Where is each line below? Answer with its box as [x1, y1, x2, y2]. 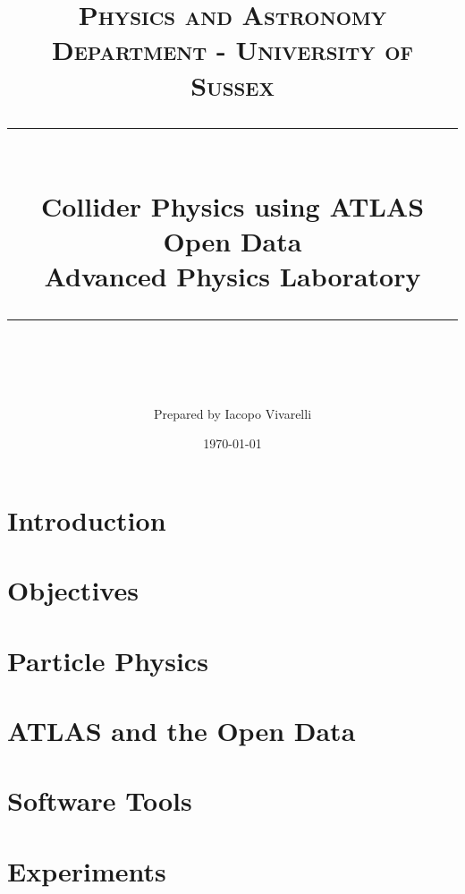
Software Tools [7, 782, 192, 819]
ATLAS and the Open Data [7, 712, 356, 748]
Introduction [7, 501, 166, 538]
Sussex [190, 66, 275, 103]
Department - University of [51, 31, 414, 68]
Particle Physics [7, 642, 208, 678]
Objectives [7, 572, 139, 609]
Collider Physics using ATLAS [40, 187, 425, 224]
